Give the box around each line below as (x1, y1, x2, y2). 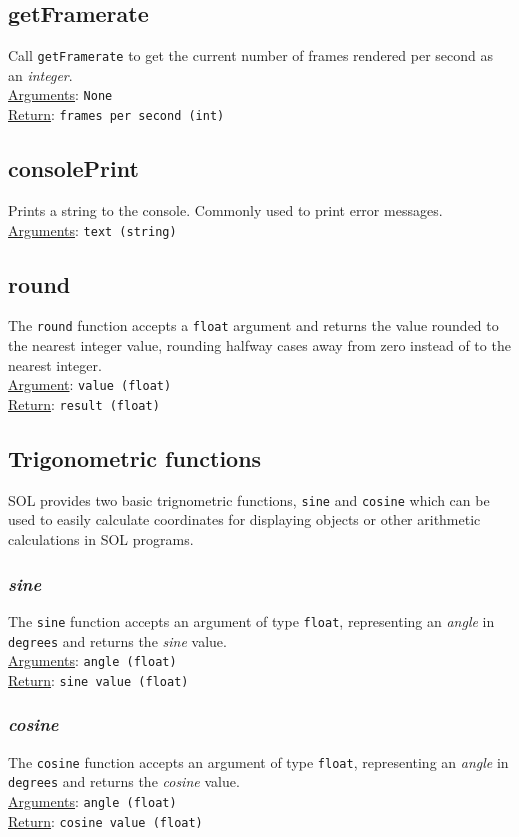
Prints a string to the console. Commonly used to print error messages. (8, 199, 443, 220)
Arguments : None (8, 84, 113, 105)
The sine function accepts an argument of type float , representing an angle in (8, 610, 495, 631)
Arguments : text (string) (8, 219, 177, 240)
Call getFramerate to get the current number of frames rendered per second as (8, 45, 493, 66)
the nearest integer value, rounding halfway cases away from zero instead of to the (8, 335, 511, 356)
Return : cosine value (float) (8, 810, 203, 831)
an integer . (8, 64, 73, 85)
